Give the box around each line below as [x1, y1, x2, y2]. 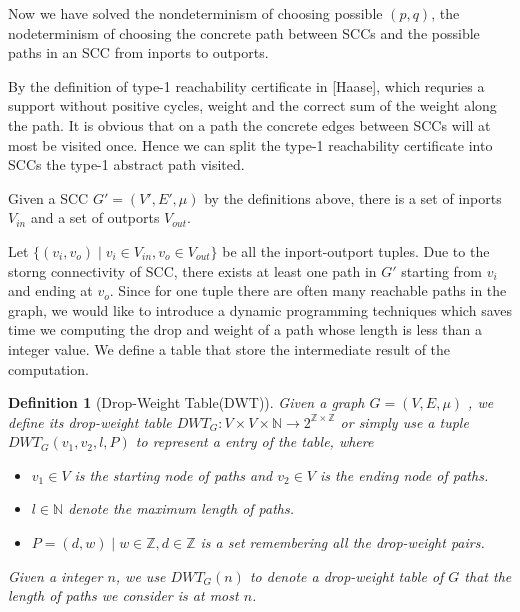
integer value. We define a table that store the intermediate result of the [8, 338, 451, 359]
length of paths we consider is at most [8, 585, 239, 606]
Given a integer [8, 565, 103, 586]
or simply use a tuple [340, 411, 469, 432]
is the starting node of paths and [74, 464, 273, 485]
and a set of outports [30, 207, 160, 228]
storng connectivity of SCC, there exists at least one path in [8, 260, 377, 281]
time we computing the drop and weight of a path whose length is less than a [8, 319, 482, 340]
